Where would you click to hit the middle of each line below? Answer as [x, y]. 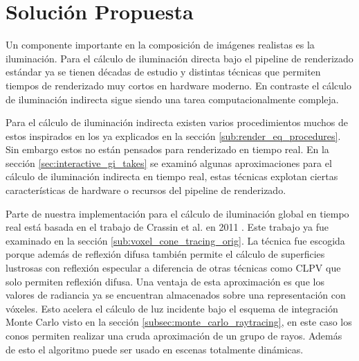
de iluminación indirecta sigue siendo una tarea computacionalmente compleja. [172, 99]
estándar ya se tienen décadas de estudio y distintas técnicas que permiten [163, 72]
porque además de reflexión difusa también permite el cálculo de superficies [165, 254]
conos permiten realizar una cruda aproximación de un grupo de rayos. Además [174, 335]
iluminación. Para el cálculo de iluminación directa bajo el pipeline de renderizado [179, 58]
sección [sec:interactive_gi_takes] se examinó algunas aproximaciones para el [169, 162]
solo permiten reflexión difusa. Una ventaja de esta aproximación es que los [165, 281]
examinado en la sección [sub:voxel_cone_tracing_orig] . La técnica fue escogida [175, 240]
